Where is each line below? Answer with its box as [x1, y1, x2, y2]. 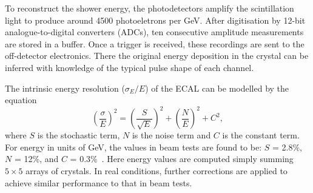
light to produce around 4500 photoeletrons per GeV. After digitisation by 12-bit [5, 13, 306, 26]
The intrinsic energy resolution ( [5, 81, 125, 94]
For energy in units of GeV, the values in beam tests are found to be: [5, 140, 262, 153]
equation [5, 93, 37, 106]
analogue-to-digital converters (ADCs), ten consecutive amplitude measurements [5, 25, 304, 38]
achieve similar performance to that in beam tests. [5, 176, 192, 189]
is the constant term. [222, 129, 300, 141]
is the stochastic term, [37, 129, 120, 141]
